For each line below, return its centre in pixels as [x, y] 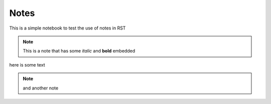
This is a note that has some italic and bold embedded [79, 51]
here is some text [27, 64]
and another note [41, 88]
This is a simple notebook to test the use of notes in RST [67, 28]
